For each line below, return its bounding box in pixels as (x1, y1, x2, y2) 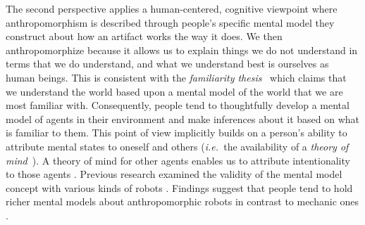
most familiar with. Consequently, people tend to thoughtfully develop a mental (6, 98, 349, 112)
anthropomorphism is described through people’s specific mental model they (6, 15, 335, 30)
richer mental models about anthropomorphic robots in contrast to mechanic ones (6, 194, 359, 209)
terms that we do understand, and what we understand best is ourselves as (6, 56, 329, 71)
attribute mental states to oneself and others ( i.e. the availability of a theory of (6, 139, 349, 153)
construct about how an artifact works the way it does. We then (6, 29, 283, 44)
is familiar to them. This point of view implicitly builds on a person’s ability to (6, 125, 347, 140)
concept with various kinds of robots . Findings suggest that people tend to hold (6, 180, 353, 195)
